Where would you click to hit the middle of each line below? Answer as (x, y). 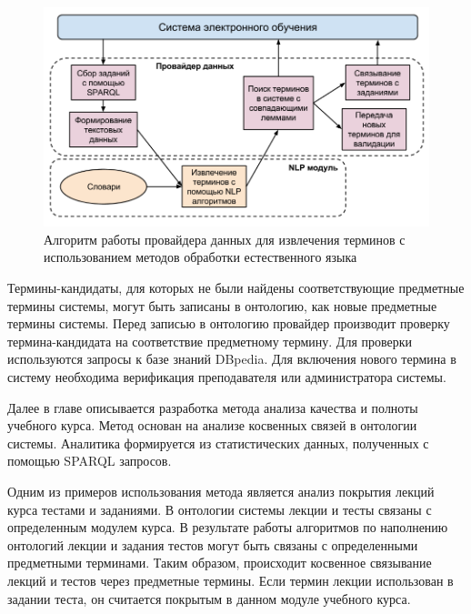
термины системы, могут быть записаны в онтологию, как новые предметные (222, 305)
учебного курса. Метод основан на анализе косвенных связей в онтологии (212, 425)
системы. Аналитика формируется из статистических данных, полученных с (218, 443)
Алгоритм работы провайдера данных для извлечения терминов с (225, 239)
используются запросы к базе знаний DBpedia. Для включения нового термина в (232, 359)
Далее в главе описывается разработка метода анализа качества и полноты (213, 407)
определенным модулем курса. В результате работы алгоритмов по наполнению (228, 527)
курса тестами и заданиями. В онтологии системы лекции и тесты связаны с (220, 509)
